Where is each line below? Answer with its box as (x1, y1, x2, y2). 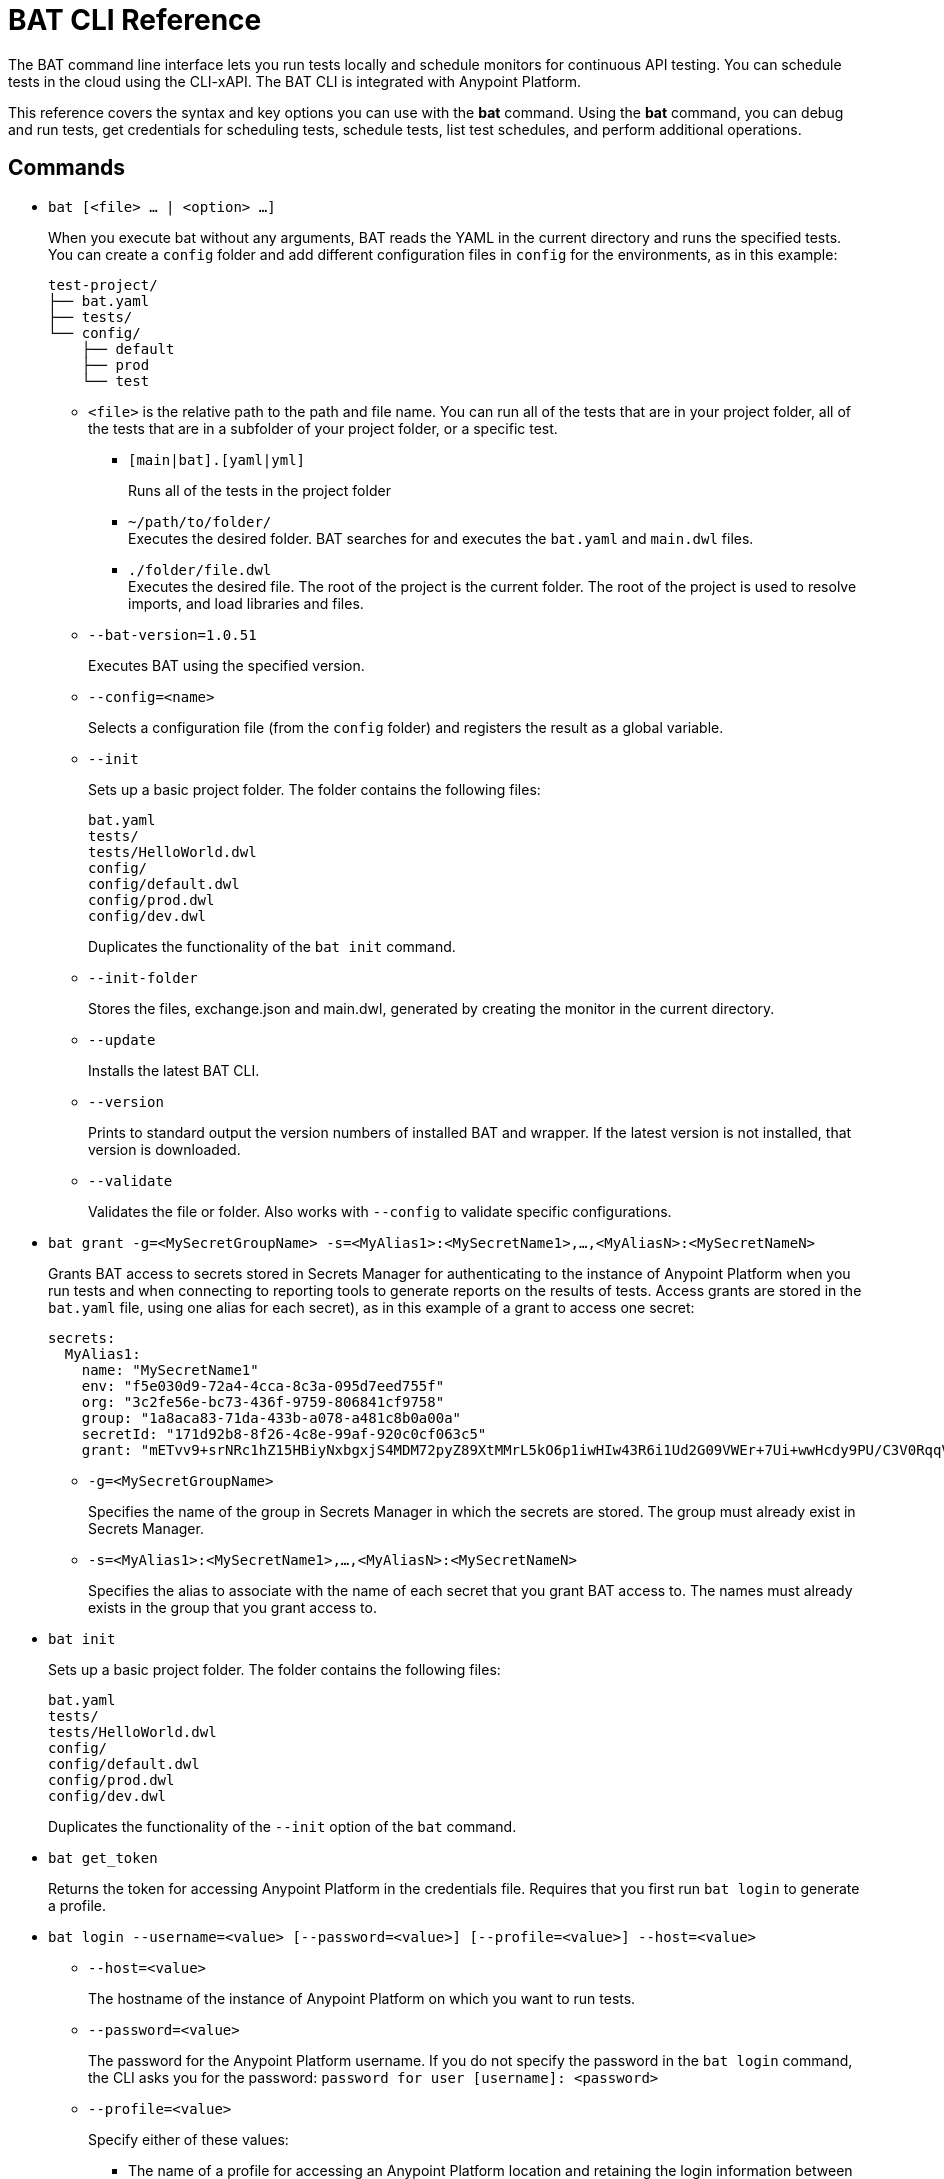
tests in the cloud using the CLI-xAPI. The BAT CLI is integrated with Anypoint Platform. (8, 72, 582, 90)
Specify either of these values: (88, 2130, 289, 2148)
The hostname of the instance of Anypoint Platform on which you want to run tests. (88, 1989, 636, 2007)
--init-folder (88, 969, 198, 986)
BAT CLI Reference (8, 3, 262, 37)
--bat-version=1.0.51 (88, 626, 257, 643)
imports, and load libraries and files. (128, 594, 364, 612)
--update (88, 1031, 156, 1048)
